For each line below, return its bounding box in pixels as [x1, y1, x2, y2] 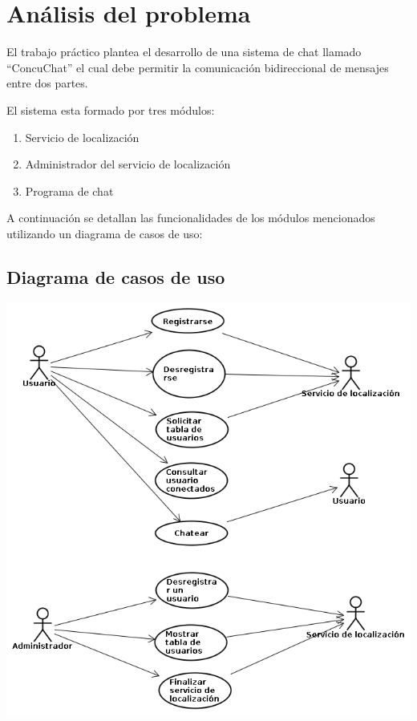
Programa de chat [25, 182, 114, 199]
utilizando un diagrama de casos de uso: [6, 225, 203, 241]
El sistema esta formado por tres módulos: [6, 101, 215, 118]
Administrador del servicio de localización [25, 156, 231, 172]
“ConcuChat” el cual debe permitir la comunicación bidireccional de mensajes [6, 59, 389, 75]
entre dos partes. [6, 75, 88, 91]
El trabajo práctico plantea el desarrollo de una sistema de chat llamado [6, 43, 362, 60]
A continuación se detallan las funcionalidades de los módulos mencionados [6, 209, 375, 226]
